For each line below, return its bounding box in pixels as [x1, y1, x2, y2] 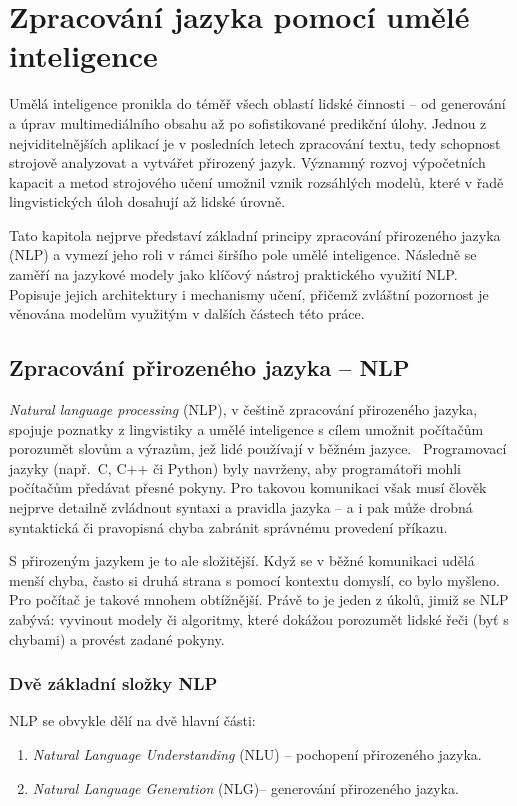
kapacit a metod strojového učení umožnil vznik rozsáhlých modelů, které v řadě [9, 171, 504, 192]
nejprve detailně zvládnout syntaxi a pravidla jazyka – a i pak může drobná [9, 497, 473, 518]
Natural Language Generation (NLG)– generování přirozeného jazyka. [32, 777, 459, 798]
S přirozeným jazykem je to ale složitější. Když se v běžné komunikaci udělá [9, 550, 475, 571]
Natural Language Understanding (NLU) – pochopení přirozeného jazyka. [32, 743, 482, 764]
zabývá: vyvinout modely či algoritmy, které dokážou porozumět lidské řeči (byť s [9, 608, 509, 629]
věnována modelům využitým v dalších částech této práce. [9, 303, 365, 324]
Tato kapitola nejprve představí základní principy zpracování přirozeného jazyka [9, 224, 501, 245]
